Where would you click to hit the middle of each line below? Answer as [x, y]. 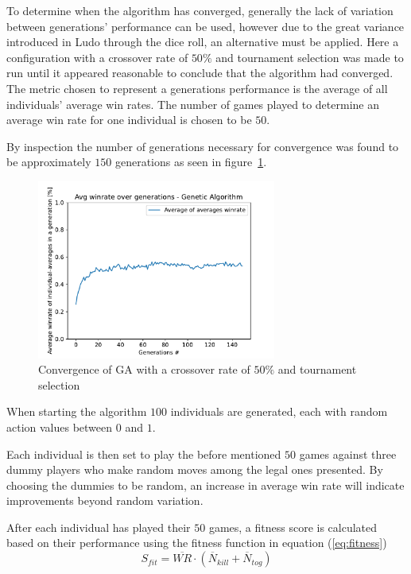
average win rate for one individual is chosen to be [129, 120]
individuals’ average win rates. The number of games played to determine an [193, 104]
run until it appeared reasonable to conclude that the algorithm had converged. [200, 73]
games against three [348, 454]
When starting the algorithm [77, 411]
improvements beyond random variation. [105, 500]
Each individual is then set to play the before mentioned [144, 454]
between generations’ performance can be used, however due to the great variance [205, 26]
